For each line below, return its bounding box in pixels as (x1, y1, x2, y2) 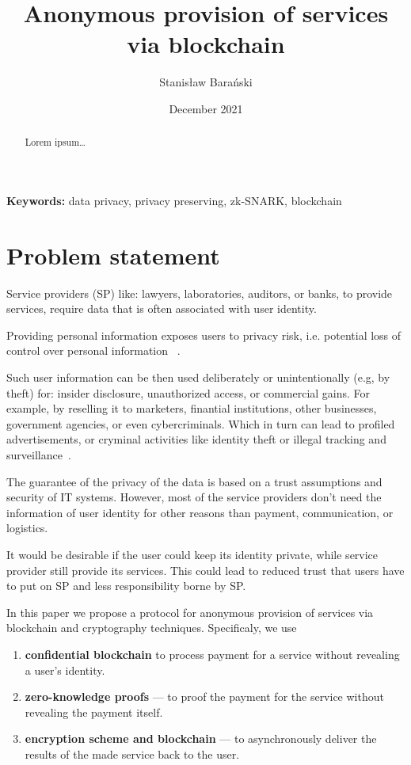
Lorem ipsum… (25, 135, 86, 149)
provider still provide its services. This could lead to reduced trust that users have (6, 561, 405, 578)
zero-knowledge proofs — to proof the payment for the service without (25, 688, 384, 705)
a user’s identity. (25, 661, 105, 678)
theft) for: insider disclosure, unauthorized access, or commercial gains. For (6, 384, 371, 401)
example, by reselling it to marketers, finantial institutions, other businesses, (6, 400, 377, 417)
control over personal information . (6, 342, 181, 359)
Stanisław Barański (159, 74, 253, 90)
